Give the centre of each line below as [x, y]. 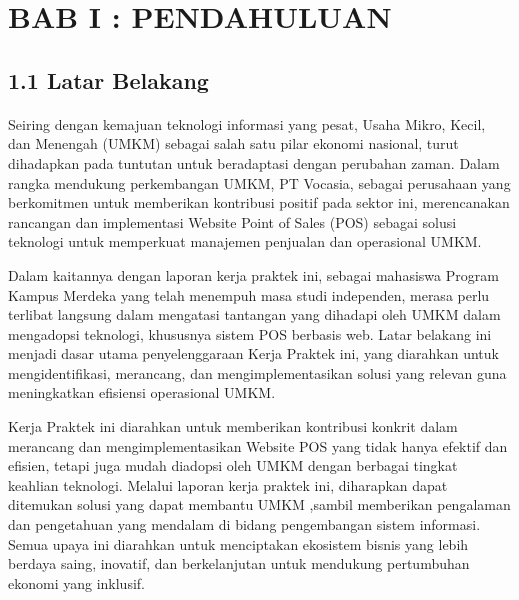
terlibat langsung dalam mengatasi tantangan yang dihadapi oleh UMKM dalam [254, 314]
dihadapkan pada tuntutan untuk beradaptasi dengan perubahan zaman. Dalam [254, 162]
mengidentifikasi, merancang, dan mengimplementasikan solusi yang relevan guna [257, 372]
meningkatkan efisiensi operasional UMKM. [142, 392]
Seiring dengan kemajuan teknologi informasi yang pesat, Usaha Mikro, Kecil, [247, 123]
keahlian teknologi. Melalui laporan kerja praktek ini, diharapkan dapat [228, 484]
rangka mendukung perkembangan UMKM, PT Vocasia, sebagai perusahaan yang [259, 182]
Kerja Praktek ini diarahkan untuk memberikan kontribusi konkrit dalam [233, 426]
